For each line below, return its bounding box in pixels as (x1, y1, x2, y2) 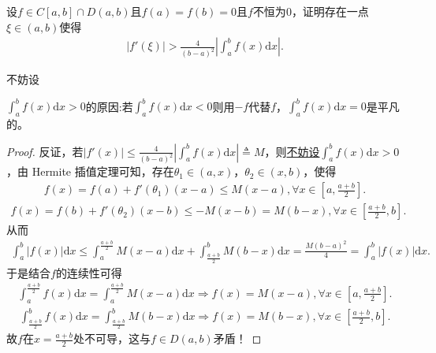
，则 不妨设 (264, 143, 320, 159)
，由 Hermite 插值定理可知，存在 (6, 163, 174, 180)
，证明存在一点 (291, 3, 369, 19)
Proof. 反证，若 (6, 143, 84, 159)
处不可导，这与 (73, 330, 151, 347)
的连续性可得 (55, 264, 122, 281)
